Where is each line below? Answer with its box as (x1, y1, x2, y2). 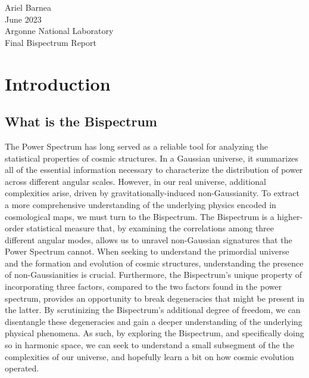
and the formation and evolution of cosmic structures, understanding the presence (5, 256, 304, 269)
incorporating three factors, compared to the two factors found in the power (5, 280, 282, 293)
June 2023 (5, 13, 42, 25)
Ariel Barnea (5, 1, 52, 13)
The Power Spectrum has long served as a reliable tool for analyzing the (5, 140, 268, 152)
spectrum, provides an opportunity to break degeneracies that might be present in (5, 292, 305, 304)
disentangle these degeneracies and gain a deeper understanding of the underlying (5, 315, 302, 327)
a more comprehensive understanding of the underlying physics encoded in (5, 198, 276, 210)
